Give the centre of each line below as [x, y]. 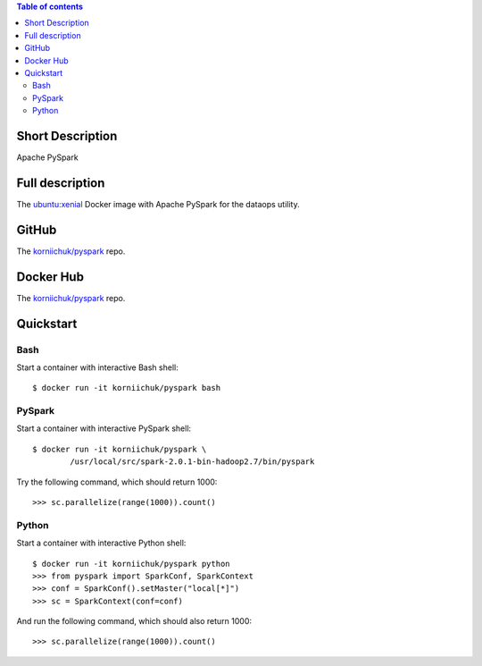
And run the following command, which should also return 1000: [134, 621]
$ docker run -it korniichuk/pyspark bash [127, 388]
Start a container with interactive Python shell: [101, 543]
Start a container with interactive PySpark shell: [104, 428]
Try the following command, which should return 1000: [117, 482]
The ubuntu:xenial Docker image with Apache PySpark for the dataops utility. [158, 204]
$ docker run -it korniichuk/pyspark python [132, 564]
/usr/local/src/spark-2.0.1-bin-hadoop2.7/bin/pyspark [192, 462]
